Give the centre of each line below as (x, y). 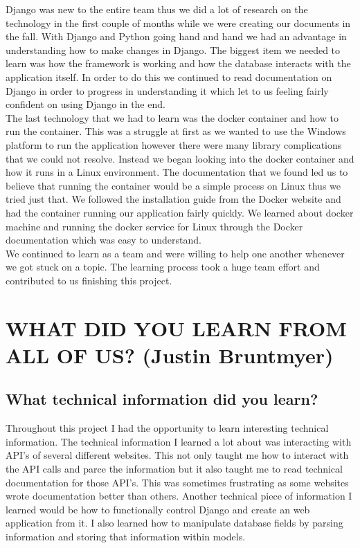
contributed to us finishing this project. (89, 280)
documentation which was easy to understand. (103, 240)
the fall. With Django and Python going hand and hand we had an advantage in (176, 36)
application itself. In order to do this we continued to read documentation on (169, 76)
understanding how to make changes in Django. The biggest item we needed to (173, 49)
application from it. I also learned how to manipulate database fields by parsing (174, 523)
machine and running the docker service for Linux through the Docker (154, 226)
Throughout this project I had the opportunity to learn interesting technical (167, 428)
